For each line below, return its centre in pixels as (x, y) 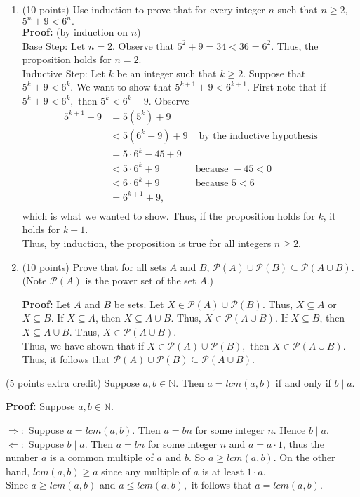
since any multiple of (146, 471)
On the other (307, 457)
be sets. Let (139, 304)
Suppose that (277, 73)
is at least (223, 471)
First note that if (289, 87)
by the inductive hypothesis (258, 136)
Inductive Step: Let (64, 73)
